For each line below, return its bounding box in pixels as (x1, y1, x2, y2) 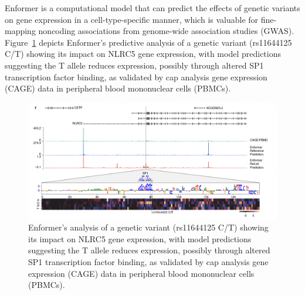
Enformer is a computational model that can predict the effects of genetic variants (5, 2, 300, 13)
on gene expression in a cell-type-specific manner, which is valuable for (5, 13, 259, 25)
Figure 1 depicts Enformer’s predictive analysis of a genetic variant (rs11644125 (5, 36, 292, 48)
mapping (5, 25, 36, 37)
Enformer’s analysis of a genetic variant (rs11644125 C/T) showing (28, 221, 269, 233)
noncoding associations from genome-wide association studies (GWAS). (38, 25, 294, 37)
